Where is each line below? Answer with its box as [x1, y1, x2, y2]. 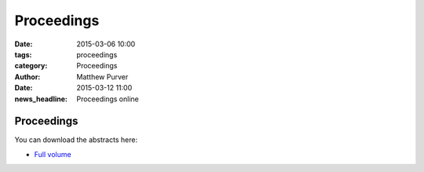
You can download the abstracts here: [14, 135, 137, 145]
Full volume [34, 149, 71, 159]
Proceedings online [76, 94, 139, 104]
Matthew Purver [76, 71, 129, 82]
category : [14, 61, 48, 71]
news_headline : [14, 94, 68, 104]
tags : [14, 49, 32, 59]
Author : [14, 71, 41, 82]
